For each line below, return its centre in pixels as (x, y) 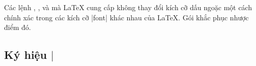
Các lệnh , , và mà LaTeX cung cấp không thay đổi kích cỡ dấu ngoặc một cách (128, 7)
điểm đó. (17, 27)
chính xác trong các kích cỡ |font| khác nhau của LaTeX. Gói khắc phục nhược (126, 17)
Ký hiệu (26, 55)
